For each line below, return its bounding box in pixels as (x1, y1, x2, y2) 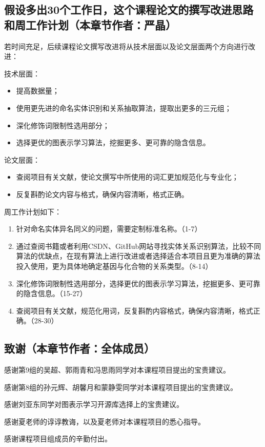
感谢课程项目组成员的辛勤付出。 (4, 433, 112, 444)
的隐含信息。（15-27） (16, 288, 87, 299)
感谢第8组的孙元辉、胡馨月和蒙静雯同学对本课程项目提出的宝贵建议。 (4, 381, 237, 392)
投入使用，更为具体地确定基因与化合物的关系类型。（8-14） (16, 260, 213, 271)
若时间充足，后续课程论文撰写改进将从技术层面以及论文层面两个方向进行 (4, 41, 248, 51)
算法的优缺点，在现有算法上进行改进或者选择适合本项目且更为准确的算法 (16, 250, 260, 261)
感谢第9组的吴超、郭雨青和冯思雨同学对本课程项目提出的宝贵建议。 (4, 364, 230, 375)
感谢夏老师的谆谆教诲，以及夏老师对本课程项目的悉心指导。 (4, 416, 205, 426)
